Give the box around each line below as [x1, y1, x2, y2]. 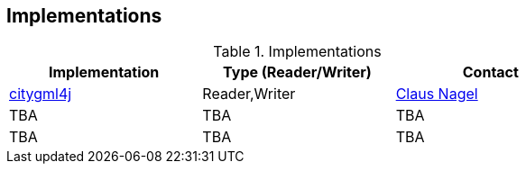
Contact [462, 63, 519, 82]
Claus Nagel [395, 85, 478, 103]
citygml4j [9, 85, 72, 103]
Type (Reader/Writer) [223, 63, 372, 82]
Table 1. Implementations [213, 42, 382, 61]
